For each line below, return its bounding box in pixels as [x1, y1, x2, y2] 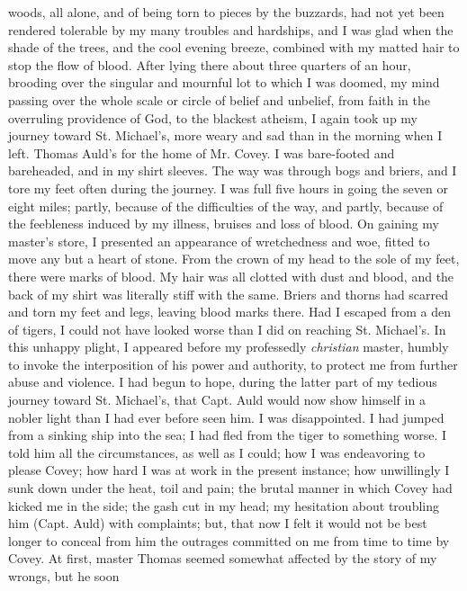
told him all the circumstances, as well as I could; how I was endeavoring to [8, 443, 426, 461]
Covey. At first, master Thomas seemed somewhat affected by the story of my [8, 549, 437, 568]
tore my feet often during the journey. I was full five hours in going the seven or [8, 178, 448, 197]
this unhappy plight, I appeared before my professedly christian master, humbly [8, 337, 449, 356]
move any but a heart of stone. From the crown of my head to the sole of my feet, [8, 249, 460, 268]
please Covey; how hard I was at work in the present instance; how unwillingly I [8, 461, 450, 479]
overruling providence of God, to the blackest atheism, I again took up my [8, 108, 418, 127]
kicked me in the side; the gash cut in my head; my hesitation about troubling [8, 496, 439, 515]
